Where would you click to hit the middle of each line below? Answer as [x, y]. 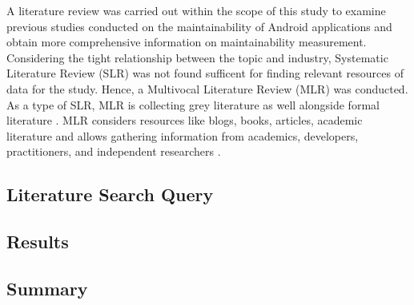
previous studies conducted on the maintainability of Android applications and [199, 26]
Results [38, 242]
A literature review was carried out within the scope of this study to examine [196, 10]
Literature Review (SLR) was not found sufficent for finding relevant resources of [205, 73]
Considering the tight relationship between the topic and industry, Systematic [197, 57]
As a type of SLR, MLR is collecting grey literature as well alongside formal [193, 104]
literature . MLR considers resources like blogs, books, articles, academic [185, 120]
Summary [47, 288]
